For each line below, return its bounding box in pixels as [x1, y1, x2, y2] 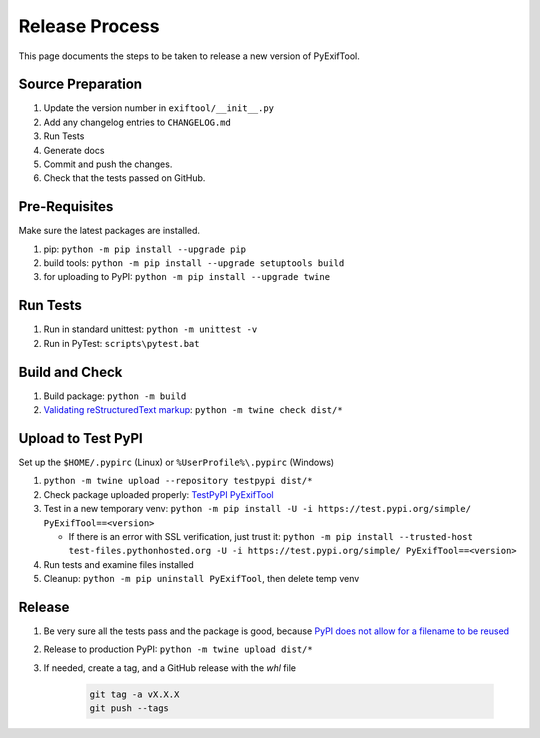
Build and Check [18, 363, 123, 380]
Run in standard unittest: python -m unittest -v [43, 323, 258, 335]
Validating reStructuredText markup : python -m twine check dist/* [43, 404, 344, 416]
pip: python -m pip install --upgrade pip [43, 243, 247, 255]
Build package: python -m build [43, 390, 187, 402]
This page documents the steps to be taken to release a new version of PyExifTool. [18, 50, 360, 62]
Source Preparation [18, 76, 143, 93]
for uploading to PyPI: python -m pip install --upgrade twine [43, 271, 330, 283]
